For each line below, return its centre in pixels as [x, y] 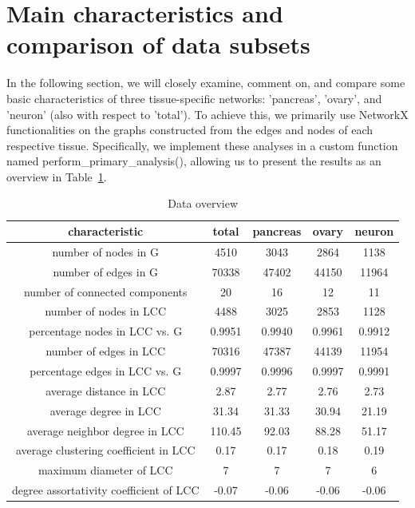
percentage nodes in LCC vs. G [106, 331]
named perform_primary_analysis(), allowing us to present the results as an [194, 161]
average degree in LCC [105, 410]
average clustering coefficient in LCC [105, 450]
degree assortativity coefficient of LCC [106, 490]
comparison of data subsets [158, 44]
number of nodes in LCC [106, 311]
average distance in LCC [106, 390]
